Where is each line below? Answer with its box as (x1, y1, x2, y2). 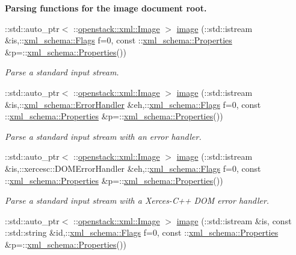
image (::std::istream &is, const (176, 214, 292, 227)
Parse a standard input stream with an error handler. (5, 130, 202, 142)
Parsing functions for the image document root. (5, 2, 207, 14)
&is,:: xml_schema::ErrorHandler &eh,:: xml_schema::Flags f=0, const (5, 98, 261, 110)
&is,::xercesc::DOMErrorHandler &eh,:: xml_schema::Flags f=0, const (5, 162, 261, 174)
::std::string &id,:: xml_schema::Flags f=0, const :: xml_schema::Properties (5, 226, 279, 239)
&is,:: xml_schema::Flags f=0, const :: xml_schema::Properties (5, 34, 232, 46)
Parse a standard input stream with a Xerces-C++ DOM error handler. (5, 194, 270, 207)
